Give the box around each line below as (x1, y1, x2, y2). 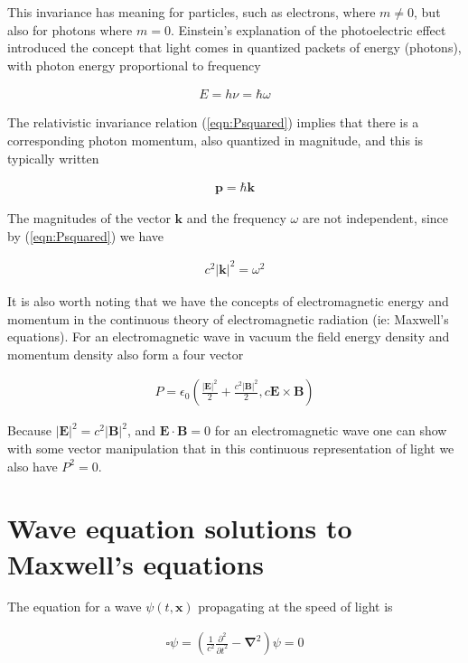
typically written (7, 148, 99, 167)
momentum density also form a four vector (7, 344, 244, 363)
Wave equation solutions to (7, 509, 352, 546)
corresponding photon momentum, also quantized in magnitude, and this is (7, 131, 424, 149)
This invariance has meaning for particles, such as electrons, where (7, 3, 376, 21)
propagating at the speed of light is (198, 597, 393, 616)
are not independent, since (302, 209, 449, 228)
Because (7, 421, 51, 440)
